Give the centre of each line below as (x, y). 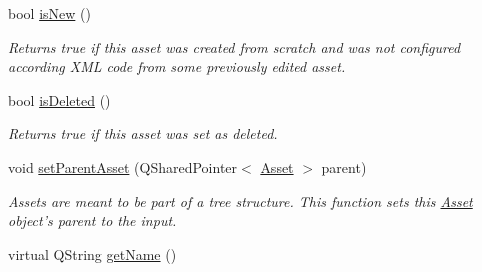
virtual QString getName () (92, 253)
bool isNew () (49, 13)
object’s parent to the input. (92, 220)
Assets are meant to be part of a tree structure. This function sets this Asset (240, 200)
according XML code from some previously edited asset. (177, 66)
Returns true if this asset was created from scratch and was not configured (234, 46)
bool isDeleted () (59, 99)
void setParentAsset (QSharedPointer (123, 166)
